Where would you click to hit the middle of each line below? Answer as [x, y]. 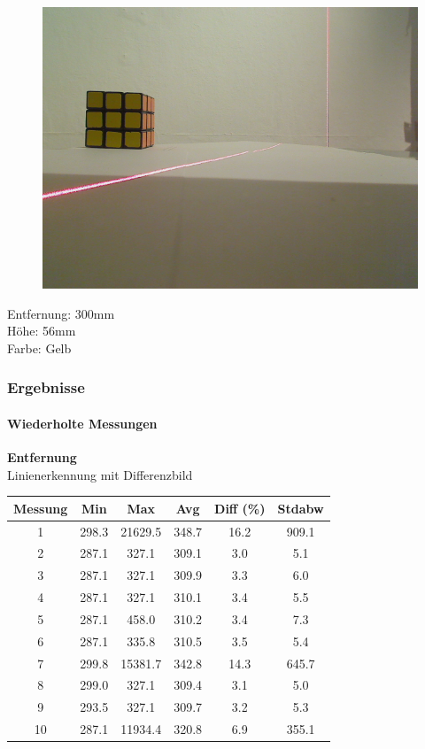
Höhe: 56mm [42, 331]
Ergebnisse [46, 387]
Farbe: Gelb [39, 347]
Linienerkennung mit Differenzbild [100, 474]
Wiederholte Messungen [82, 423]
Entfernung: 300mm [61, 313]
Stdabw [301, 508]
